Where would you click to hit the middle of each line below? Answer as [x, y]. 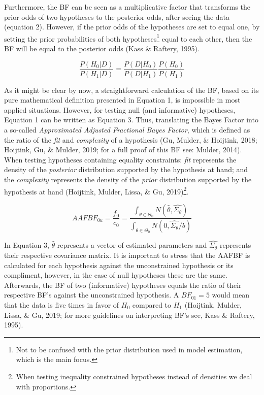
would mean [231, 295]
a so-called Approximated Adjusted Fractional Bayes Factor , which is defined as [127, 130]
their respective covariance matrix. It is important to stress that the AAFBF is [127, 255]
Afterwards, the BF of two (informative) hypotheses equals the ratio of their [123, 285]
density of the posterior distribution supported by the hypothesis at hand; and [126, 169]
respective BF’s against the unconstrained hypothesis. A [92, 295]
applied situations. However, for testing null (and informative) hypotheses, [120, 109]
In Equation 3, [27, 245]
